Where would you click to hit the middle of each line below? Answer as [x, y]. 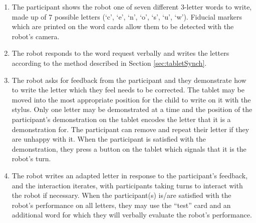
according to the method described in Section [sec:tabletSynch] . [109, 63]
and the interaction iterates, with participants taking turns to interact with [127, 185]
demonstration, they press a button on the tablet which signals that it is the [129, 148]
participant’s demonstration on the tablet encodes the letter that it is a [121, 119]
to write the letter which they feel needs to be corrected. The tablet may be [128, 90]
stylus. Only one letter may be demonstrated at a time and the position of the [132, 109]
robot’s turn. [31, 158]
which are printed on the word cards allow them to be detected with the [123, 26]
